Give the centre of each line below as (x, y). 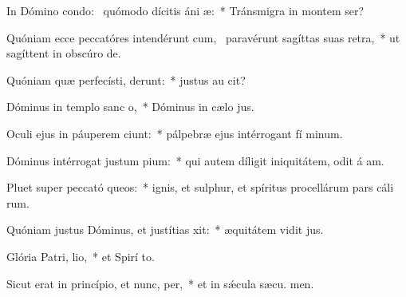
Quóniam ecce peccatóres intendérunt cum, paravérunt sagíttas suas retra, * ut (203, 37)
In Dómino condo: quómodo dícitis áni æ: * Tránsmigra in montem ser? (185, 10)
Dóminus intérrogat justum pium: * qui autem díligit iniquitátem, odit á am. (195, 160)
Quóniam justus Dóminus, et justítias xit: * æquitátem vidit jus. (165, 230)
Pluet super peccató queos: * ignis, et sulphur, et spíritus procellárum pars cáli (200, 187)
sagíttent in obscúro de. (64, 53)
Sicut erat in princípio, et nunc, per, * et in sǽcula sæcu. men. (160, 283)
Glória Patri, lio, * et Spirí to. (81, 256)
